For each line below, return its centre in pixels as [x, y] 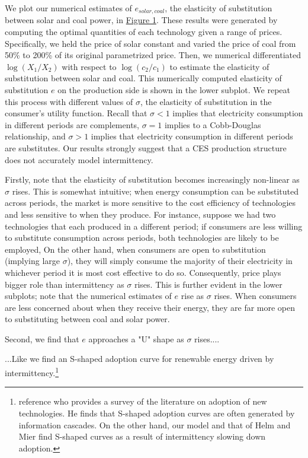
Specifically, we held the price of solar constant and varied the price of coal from [150, 43]
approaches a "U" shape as [136, 338]
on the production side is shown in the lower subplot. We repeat [174, 90]
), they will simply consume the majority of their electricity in [180, 261]
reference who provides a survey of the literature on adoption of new [143, 401]
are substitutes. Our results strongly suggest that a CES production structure [146, 147]
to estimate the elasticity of [219, 66]
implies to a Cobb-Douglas [213, 124]
